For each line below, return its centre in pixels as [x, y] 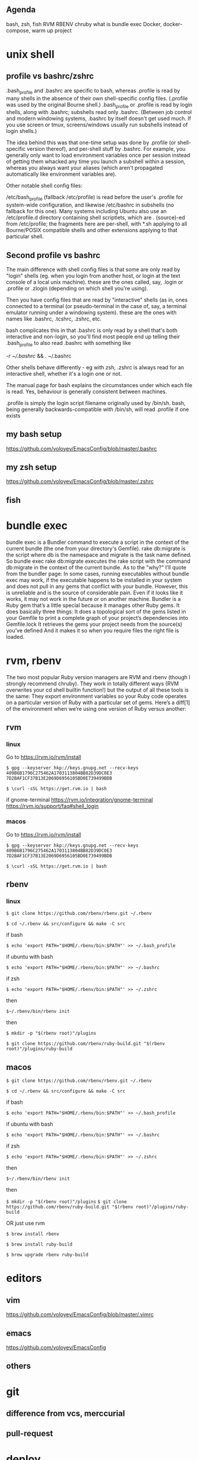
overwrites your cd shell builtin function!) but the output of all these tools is [98, 690]
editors [24, 1278]
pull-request [30, 1434]
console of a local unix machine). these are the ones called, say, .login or [95, 282]
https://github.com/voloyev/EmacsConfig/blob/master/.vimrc [80, 1315]
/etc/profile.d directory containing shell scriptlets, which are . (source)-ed [95, 218]
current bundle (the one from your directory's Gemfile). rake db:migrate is [96, 548]
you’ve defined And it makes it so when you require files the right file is [92, 630]
